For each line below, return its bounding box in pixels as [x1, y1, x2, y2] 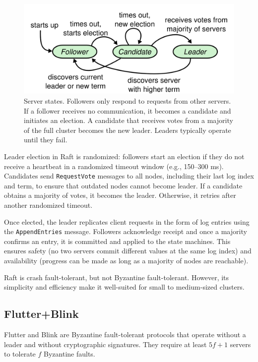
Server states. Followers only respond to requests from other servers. [24, 95, 231, 106]
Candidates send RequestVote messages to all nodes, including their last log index [4, 171, 254, 181]
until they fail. [24, 134, 67, 145]
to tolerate [4, 349, 36, 359]
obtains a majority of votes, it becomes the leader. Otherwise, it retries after [4, 190, 236, 200]
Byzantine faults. [44, 349, 95, 359]
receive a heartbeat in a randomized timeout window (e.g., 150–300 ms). [4, 161, 224, 171]
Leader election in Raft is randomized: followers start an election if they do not [4, 151, 245, 161]
